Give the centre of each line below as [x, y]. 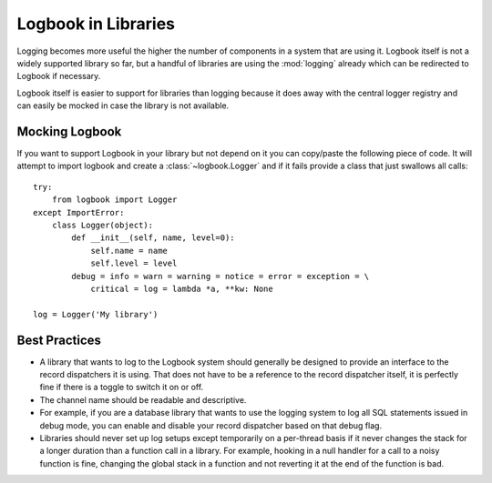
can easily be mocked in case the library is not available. [123, 106]
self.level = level [134, 263]
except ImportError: [79, 212]
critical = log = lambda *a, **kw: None [182, 288]
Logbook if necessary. [59, 76]
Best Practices [59, 340]
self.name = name [129, 251]
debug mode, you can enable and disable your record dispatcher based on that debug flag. [211, 425]
